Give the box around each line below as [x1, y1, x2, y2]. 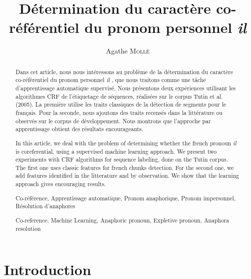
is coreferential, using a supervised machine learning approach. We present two [15, 147, 217, 155]
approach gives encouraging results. [15, 180, 106, 188]
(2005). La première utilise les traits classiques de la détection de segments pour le [15, 100, 226, 109]
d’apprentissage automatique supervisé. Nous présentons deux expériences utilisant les [15, 84, 236, 92]
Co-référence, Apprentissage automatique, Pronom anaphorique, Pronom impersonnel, [15, 194, 236, 202]
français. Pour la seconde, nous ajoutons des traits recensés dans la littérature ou [15, 108, 223, 116]
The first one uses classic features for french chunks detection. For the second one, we [15, 163, 234, 171]
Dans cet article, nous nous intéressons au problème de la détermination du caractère [15, 67, 233, 76]
